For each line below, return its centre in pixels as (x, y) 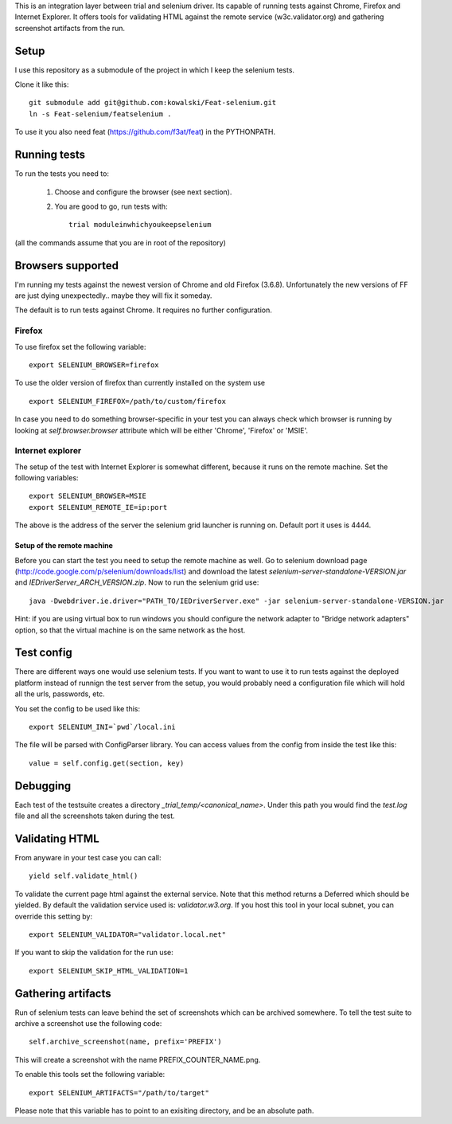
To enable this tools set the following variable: (90, 1075)
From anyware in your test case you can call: (88, 858)
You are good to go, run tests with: (111, 206)
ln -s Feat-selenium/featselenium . (100, 114)
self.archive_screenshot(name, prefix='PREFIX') (125, 1042)
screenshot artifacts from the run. (70, 28)
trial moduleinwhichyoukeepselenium (140, 225)
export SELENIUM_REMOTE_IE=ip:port (98, 507)
